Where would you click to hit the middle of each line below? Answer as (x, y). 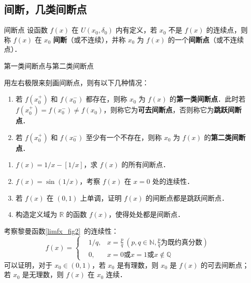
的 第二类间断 (225, 137)
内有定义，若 (136, 30)
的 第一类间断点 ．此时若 (207, 99)
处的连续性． (173, 181)
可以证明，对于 (28, 265)
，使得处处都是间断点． (147, 214)
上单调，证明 (101, 197)
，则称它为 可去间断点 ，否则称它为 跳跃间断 (172, 110)
